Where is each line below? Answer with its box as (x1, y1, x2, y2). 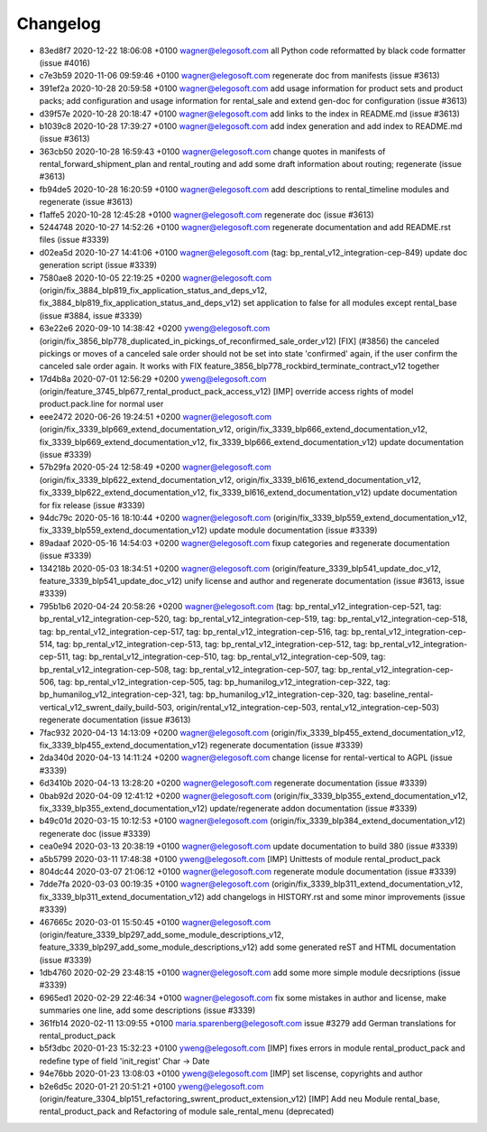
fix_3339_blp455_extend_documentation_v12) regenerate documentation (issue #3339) (39, 740, 363, 751)
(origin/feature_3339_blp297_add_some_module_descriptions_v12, (39, 929, 284, 940)
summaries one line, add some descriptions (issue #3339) (39, 1005, 256, 1016)
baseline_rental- (372, 689, 434, 700)
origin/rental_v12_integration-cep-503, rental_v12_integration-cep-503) (176, 701, 440, 712)
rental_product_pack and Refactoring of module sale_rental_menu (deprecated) (39, 1106, 335, 1117)
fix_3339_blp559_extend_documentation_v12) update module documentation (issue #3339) (39, 524, 378, 536)
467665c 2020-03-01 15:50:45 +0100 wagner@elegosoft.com (39, 916, 271, 927)
